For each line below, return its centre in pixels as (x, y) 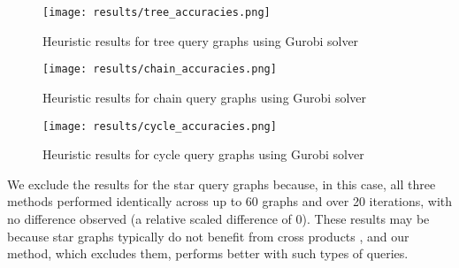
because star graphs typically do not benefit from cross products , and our (208, 236)
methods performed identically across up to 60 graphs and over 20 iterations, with (230, 201)
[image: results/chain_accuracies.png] (160, 69)
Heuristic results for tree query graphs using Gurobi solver (201, 40)
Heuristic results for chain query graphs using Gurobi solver (205, 97)
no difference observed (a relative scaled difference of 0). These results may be (218, 218)
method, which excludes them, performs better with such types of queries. (208, 253)
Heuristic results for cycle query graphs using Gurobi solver (203, 154)
